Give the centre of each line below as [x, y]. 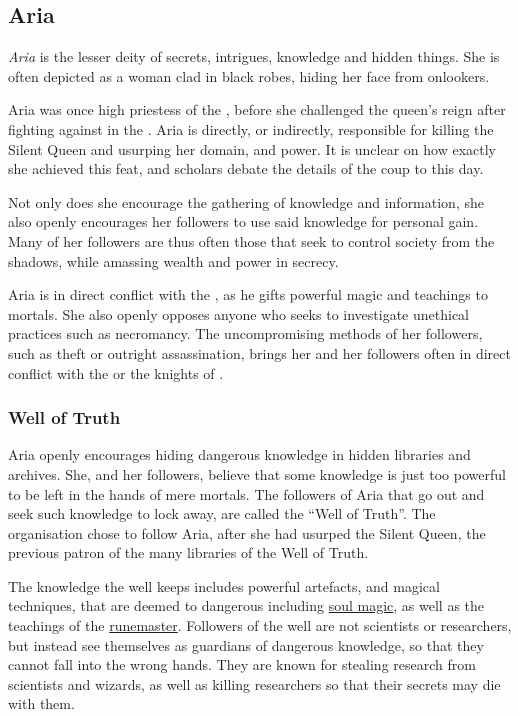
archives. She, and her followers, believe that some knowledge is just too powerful [257, 473]
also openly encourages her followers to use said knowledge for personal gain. [243, 221]
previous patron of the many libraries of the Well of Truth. [188, 552]
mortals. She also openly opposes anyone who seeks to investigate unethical [238, 313]
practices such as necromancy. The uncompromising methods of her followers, [245, 333]
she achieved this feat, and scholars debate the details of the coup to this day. [246, 168]
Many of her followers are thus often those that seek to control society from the [251, 240]
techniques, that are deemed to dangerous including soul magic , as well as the [246, 605]
